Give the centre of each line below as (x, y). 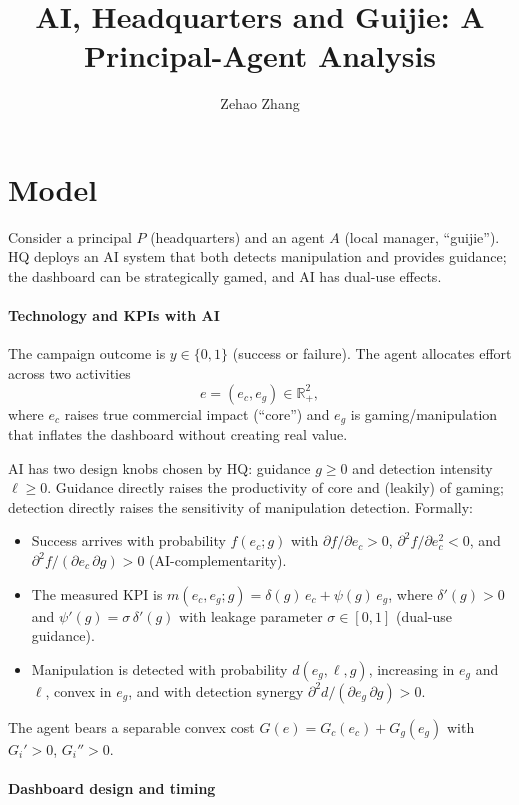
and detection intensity (422, 467)
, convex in (78, 690)
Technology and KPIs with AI (114, 315)
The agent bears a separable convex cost (131, 726)
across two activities (69, 373)
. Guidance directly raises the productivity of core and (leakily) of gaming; (275, 487)
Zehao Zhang (260, 103)
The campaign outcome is (87, 353)
